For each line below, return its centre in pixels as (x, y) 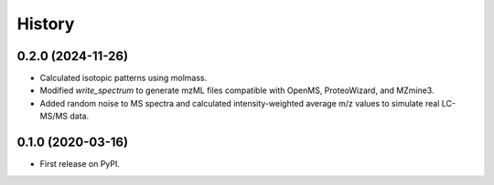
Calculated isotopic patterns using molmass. (123, 78)
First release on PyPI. (80, 164)
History (46, 24)
